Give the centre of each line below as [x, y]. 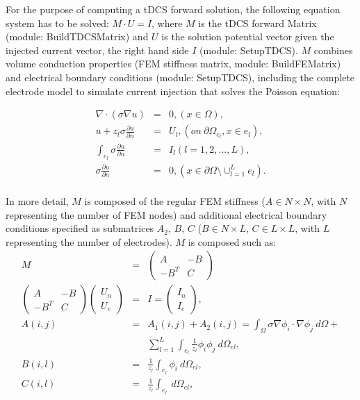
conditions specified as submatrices [80, 228]
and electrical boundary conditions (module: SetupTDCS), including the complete [180, 77]
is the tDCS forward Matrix [257, 23]
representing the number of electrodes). [89, 241]
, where [167, 23]
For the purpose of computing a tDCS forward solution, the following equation [173, 9]
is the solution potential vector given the [248, 36]
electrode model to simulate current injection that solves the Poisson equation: [173, 91]
